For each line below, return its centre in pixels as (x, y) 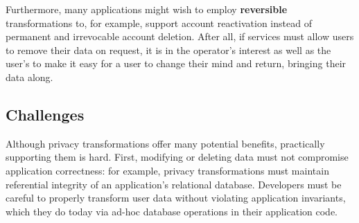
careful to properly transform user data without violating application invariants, (176, 198)
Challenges (45, 114)
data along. (29, 77)
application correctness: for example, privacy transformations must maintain (167, 170)
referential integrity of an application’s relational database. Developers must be (174, 184)
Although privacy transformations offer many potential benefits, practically (165, 143)
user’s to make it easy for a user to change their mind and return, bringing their (176, 63)
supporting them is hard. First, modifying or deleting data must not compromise (177, 157)
